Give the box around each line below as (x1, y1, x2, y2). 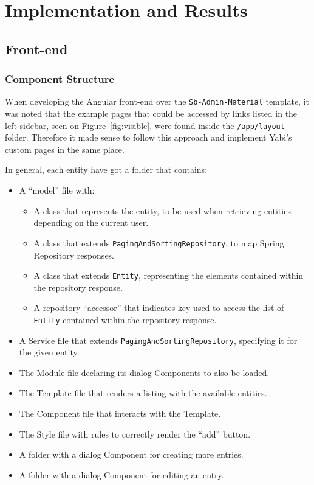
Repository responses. (33, 248, 115, 261)
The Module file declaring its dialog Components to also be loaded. (19, 366, 270, 379)
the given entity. (19, 346, 80, 358)
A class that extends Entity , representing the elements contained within (33, 269, 304, 282)
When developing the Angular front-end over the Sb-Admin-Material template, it (5, 95, 310, 108)
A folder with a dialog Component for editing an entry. (19, 468, 224, 481)
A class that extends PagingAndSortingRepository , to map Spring (33, 236, 284, 249)
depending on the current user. (33, 216, 149, 229)
